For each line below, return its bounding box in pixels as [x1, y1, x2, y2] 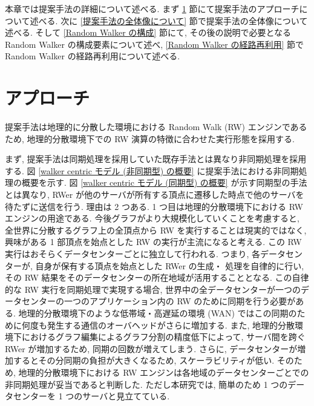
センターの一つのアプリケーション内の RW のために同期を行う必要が [21, 295, 296, 307]
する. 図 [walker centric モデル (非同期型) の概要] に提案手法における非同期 [5, 164, 299, 177]
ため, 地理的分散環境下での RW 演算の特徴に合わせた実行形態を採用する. [5, 132, 295, 145]
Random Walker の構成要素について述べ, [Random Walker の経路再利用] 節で [5, 38, 304, 50]
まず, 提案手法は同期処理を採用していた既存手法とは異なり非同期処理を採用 [5, 152, 307, 165]
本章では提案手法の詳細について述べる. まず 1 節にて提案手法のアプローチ [5, 2, 299, 15]
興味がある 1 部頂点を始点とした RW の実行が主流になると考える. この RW [5, 235, 302, 248]
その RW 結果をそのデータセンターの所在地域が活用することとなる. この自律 [5, 271, 309, 284]
